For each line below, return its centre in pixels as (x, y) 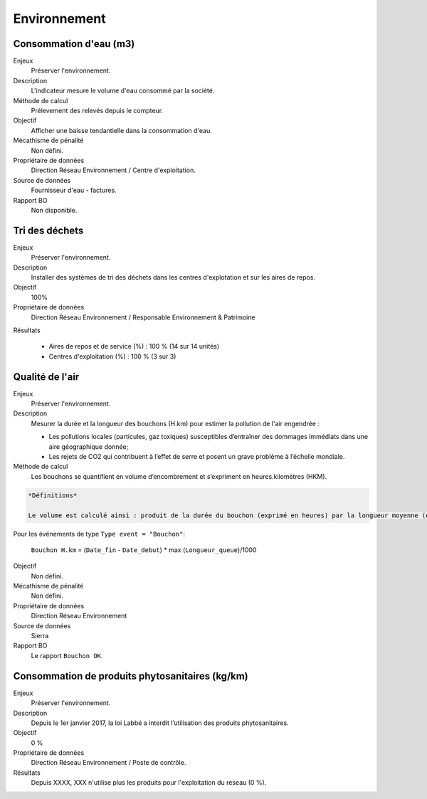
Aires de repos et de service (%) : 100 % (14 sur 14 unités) (134, 346)
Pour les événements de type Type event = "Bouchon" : (99, 534)
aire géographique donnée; (89, 446)
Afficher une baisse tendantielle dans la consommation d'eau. (122, 130)
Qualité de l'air (46, 377)
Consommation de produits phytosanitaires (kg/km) (131, 676)
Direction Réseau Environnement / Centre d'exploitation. (113, 170)
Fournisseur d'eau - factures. (74, 190)
